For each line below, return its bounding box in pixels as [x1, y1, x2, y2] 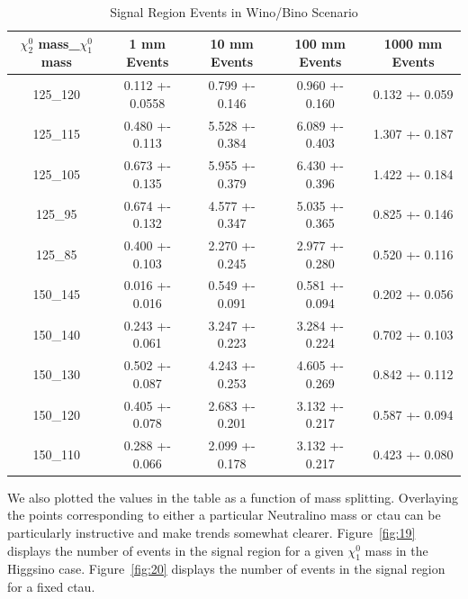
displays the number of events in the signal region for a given [7, 540, 344, 559]
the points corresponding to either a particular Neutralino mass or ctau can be [7, 505, 441, 524]
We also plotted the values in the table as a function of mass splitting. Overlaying [7, 487, 459, 506]
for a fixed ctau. [7, 577, 95, 596]
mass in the [364, 540, 428, 559]
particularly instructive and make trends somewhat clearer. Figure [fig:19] [7, 523, 416, 542]
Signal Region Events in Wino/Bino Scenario [110, 3, 358, 21]
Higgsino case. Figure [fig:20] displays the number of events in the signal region [7, 559, 445, 578]
